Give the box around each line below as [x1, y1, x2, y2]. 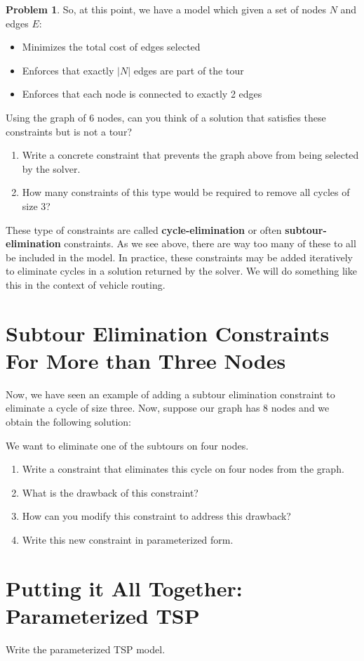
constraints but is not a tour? [6, 124, 132, 138]
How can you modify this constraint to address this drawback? [22, 509, 291, 523]
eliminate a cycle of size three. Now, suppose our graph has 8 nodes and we [6, 400, 330, 415]
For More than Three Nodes [6, 346, 286, 374]
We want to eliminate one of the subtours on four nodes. [6, 438, 249, 452]
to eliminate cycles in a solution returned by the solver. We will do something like [6, 263, 357, 278]
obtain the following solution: [6, 414, 132, 428]
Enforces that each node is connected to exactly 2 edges [22, 86, 262, 101]
